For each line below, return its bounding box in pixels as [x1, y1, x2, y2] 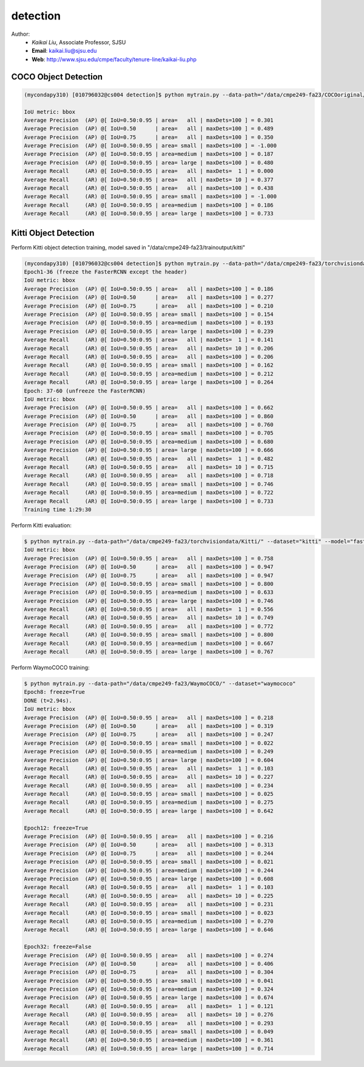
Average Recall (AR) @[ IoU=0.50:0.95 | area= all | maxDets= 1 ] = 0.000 [24, 167, 274, 175]
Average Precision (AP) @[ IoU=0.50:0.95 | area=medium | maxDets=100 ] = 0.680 [24, 438, 274, 445]
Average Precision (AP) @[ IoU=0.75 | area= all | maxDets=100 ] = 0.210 [24, 302, 274, 309]
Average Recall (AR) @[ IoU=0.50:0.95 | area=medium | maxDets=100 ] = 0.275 [24, 799, 274, 806]
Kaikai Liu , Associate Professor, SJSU [32, 38, 126, 45]
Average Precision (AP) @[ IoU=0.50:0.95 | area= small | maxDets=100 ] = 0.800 [24, 580, 274, 587]
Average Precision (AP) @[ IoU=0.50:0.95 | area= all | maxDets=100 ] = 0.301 [24, 116, 274, 124]
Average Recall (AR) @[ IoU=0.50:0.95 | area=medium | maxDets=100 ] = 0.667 [24, 640, 274, 647]
